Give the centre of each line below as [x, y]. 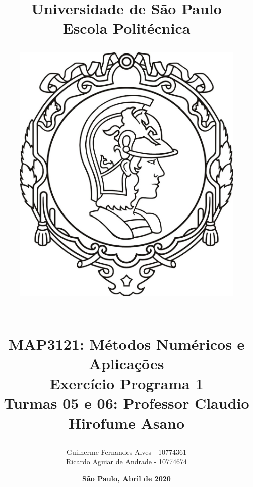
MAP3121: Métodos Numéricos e [126, 343]
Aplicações [126, 364]
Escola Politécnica [126, 28]
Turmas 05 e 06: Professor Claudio [126, 403]
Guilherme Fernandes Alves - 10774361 [126, 451]
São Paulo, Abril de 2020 [126, 479]
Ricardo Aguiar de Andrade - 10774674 [126, 462]
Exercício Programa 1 [126, 383]
